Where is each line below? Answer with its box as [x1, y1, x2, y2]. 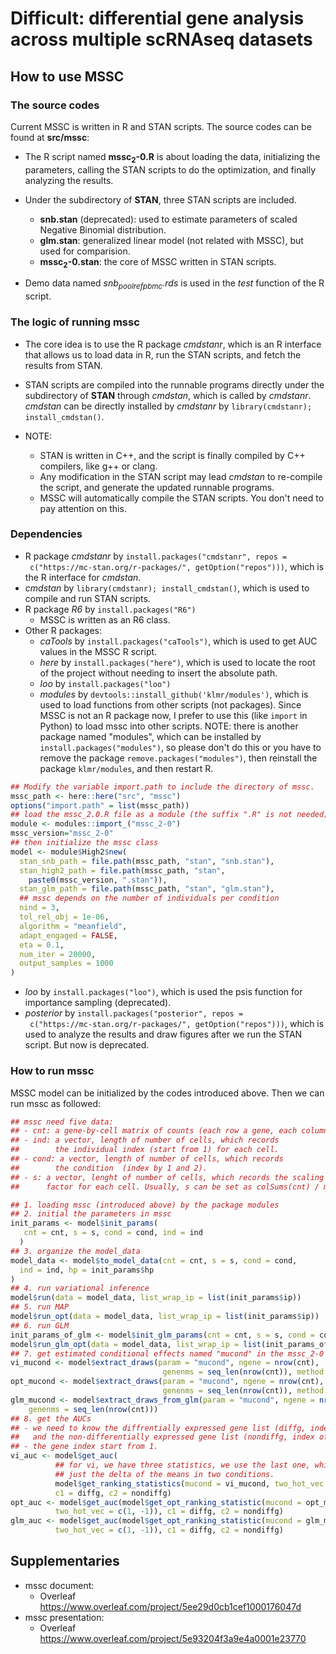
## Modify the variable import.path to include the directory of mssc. [10, 782, 315, 792]
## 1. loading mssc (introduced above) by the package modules [10, 1200, 280, 1210]
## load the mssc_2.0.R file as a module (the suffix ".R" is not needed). [10, 810, 333, 820]
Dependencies [10, 527, 83, 541]
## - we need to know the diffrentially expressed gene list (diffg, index [10, 1423, 333, 1433]
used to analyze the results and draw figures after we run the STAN [24, 1028, 303, 1041]
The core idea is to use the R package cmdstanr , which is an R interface [24, 338, 322, 350]
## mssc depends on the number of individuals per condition [19, 893, 280, 904]
